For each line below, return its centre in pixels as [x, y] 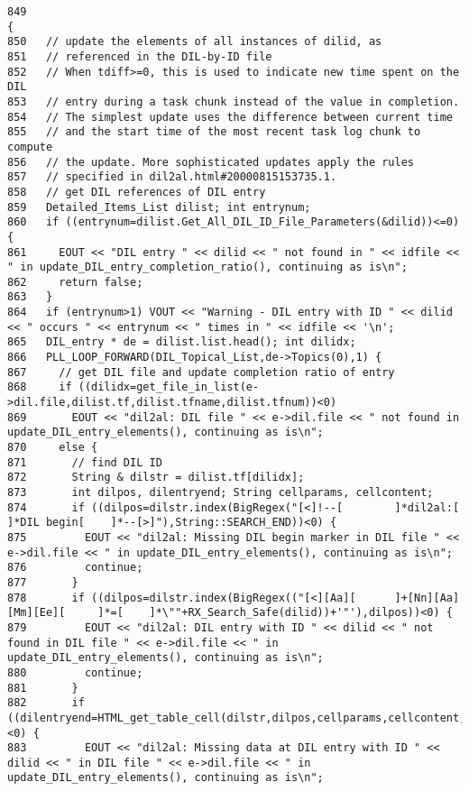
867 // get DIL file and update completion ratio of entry [201, 372]
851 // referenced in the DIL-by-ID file [140, 56]
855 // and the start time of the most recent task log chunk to [214, 132]
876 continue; [75, 568]
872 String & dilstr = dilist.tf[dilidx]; [156, 478]
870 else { [53, 448]
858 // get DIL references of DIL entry [137, 192]
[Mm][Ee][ [37, 613]
